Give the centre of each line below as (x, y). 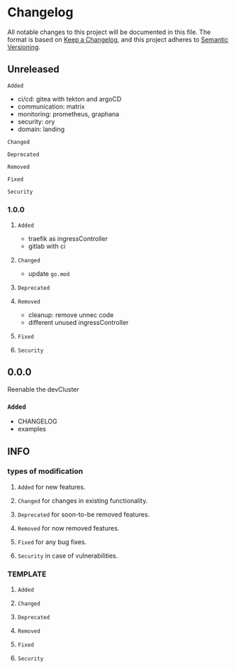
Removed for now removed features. (68, 528)
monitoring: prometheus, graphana (68, 114)
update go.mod (49, 274)
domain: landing (41, 129)
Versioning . (24, 47)
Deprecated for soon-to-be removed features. (84, 514)
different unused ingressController (78, 323)
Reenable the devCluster (43, 389)
